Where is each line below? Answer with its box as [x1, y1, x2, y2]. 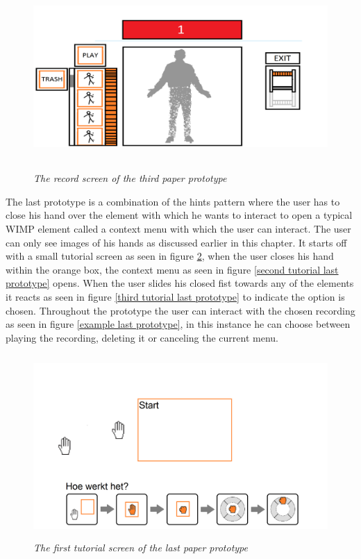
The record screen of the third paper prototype [33, 171, 227, 185]
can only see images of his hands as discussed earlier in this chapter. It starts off [6, 235, 347, 249]
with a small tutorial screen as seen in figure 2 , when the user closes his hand [6, 249, 334, 263]
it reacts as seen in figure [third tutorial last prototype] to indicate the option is [6, 289, 345, 303]
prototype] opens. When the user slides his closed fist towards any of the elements [6, 276, 354, 290]
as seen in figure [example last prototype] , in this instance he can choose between [6, 317, 351, 331]
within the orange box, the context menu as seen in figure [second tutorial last [6, 262, 339, 276]
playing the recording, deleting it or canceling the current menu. [6, 330, 278, 344]
